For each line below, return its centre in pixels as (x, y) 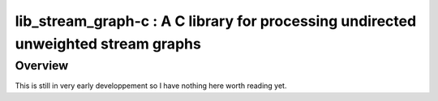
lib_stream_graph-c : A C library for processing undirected (216, 21)
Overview (42, 65)
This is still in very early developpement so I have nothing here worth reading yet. (151, 86)
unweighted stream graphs (108, 44)
